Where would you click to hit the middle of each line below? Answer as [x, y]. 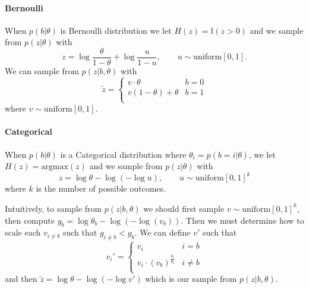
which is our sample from [191, 279]
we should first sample [184, 208]
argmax [55, 167]
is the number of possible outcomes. [101, 188]
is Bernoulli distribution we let [116, 30]
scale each [23, 232]
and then [21, 279]
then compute [30, 220]
